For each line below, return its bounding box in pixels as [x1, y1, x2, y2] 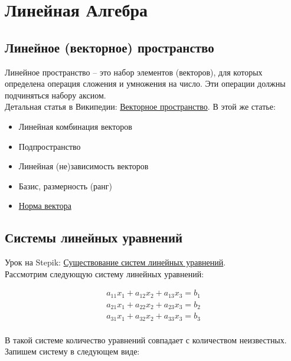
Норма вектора [18, 199, 71, 212]
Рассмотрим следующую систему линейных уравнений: [5, 267, 204, 280]
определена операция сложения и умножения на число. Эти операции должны [5, 77, 286, 90]
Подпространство [18, 140, 81, 152]
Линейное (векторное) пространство [5, 38, 214, 56]
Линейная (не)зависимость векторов [18, 160, 149, 172]
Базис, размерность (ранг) [18, 179, 113, 192]
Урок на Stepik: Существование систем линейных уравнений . [5, 256, 226, 268]
